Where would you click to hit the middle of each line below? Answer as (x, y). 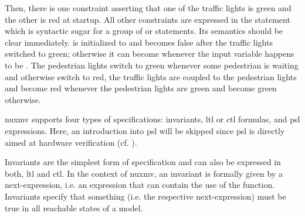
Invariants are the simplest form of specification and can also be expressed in (143, 162)
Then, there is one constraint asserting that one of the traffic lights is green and (148, 8)
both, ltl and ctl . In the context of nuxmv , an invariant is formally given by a (144, 173)
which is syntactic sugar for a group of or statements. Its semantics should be (144, 31)
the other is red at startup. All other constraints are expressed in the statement (148, 19)
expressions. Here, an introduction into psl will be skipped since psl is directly (145, 130)
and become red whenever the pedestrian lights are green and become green (141, 88)
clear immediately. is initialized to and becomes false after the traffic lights (139, 42)
